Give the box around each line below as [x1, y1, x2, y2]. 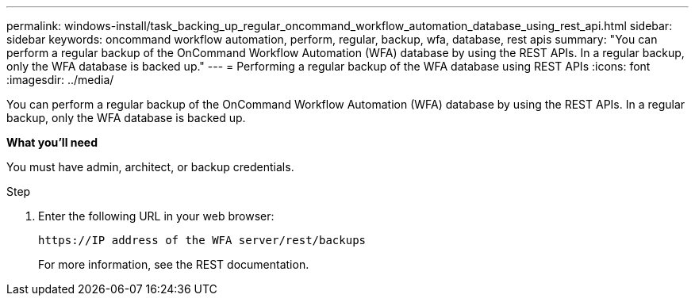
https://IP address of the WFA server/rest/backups [38, 234, 367, 247]
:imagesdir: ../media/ [6, 73, 114, 86]
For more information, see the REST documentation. [38, 258, 309, 271]
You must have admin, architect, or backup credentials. [6, 160, 294, 174]
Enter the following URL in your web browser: [38, 209, 275, 223]
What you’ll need [6, 136, 98, 149]
